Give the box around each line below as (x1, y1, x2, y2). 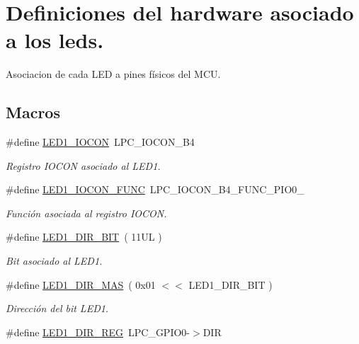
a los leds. (6, 25, 104, 55)
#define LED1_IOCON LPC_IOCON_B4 (6, 134, 195, 149)
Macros (6, 101, 60, 123)
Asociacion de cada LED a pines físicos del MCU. (6, 67, 221, 81)
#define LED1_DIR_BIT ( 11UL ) (6, 229, 162, 244)
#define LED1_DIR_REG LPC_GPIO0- (6, 324, 190, 339)
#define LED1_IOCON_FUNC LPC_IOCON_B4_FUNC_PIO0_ (6, 182, 304, 197)
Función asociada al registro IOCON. (6, 205, 167, 220)
